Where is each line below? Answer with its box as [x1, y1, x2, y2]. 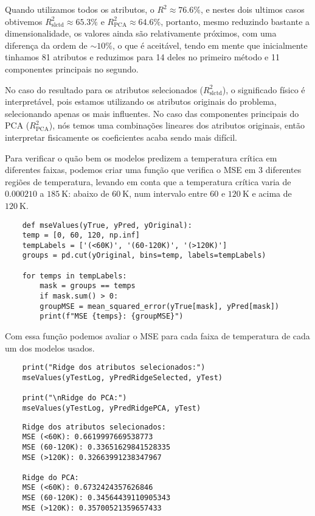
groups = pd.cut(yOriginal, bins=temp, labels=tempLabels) [22, 251, 266, 260]
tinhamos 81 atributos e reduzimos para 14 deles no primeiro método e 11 [5, 51, 280, 63]
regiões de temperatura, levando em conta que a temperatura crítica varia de [5, 175, 291, 188]
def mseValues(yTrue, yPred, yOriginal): [22, 221, 192, 230]
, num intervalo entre [129, 187, 207, 200]
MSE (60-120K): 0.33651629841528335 [22, 442, 171, 451]
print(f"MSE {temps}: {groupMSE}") [40, 312, 184, 321]
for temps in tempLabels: [22, 271, 127, 280]
